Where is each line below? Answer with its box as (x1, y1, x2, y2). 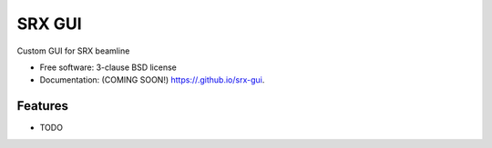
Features (16, 98, 68, 113)
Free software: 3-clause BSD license (39, 62, 177, 73)
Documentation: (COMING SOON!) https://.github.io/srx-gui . (39, 74, 265, 85)
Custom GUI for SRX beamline (16, 45, 130, 56)
